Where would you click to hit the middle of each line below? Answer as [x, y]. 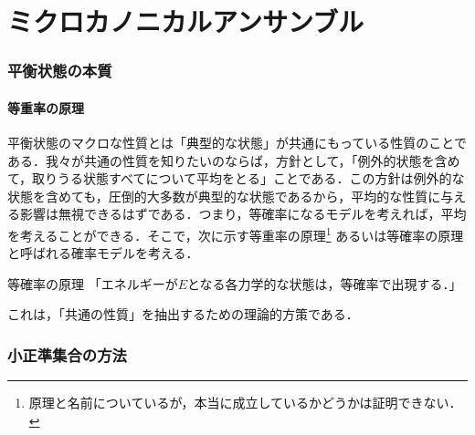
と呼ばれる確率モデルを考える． [103, 253]
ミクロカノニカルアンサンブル [186, 21]
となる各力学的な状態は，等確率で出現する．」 [325, 283]
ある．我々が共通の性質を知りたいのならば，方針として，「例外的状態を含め [234, 160]
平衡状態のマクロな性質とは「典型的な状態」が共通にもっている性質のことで [237, 143]
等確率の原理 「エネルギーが [93, 283]
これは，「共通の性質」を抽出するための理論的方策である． [183, 314]
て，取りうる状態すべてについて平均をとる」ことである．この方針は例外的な [236, 178]
